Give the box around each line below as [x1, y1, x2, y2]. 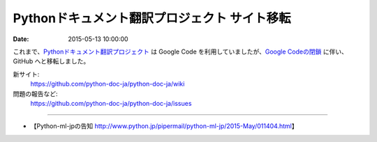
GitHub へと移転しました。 [13, 57, 90, 65]
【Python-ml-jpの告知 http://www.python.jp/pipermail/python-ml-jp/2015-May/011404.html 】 [30, 122, 298, 130]
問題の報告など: [13, 89, 59, 97]
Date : [13, 35, 29, 43]
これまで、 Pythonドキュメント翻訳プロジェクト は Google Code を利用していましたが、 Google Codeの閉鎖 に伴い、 [13, 47, 348, 56]
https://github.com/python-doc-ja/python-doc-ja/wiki [30, 80, 185, 88]
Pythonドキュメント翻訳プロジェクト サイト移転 [13, 10, 291, 26]
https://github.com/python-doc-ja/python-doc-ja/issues [30, 99, 192, 107]
